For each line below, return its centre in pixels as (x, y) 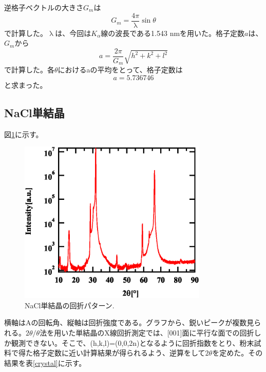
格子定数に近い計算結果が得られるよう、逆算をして (119, 353)
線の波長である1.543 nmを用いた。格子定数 (173, 33)
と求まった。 (26, 85)
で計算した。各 (29, 70)
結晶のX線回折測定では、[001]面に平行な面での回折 (168, 333)
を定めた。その (237, 353)
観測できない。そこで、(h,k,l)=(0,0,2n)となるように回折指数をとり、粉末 (132, 342)
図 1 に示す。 (24, 134)
